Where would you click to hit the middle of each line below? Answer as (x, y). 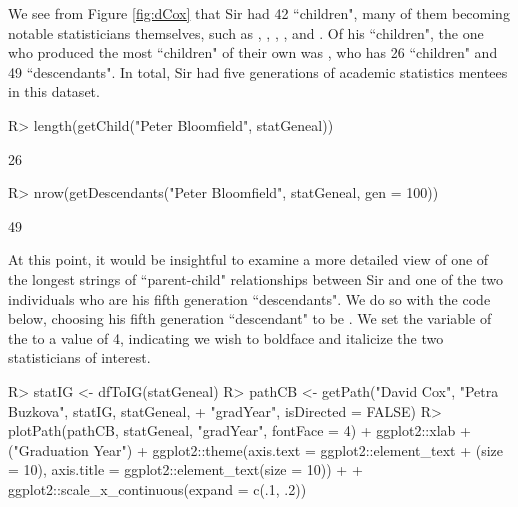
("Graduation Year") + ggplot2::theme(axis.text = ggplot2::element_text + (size (255, 449)
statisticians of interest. (79, 357)
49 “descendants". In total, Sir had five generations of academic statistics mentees (258, 71)
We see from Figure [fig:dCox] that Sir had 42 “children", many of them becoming (259, 13)
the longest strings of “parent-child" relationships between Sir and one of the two (255, 278)
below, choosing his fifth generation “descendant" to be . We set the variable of (250, 318)
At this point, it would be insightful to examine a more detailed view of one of (248, 259)
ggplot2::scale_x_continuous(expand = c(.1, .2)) (157, 488)
